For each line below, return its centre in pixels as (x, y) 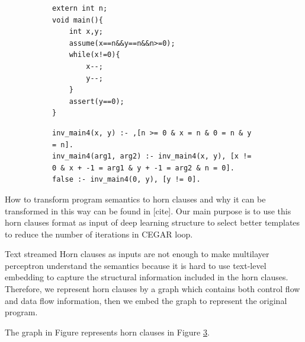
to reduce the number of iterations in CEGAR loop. (99, 234)
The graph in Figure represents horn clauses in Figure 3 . (107, 332)
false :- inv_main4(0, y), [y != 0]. (126, 180)
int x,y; (86, 32)
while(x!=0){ (94, 55)
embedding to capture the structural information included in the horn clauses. (147, 277)
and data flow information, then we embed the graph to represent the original (146, 300)
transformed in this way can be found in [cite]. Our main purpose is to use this (148, 210)
